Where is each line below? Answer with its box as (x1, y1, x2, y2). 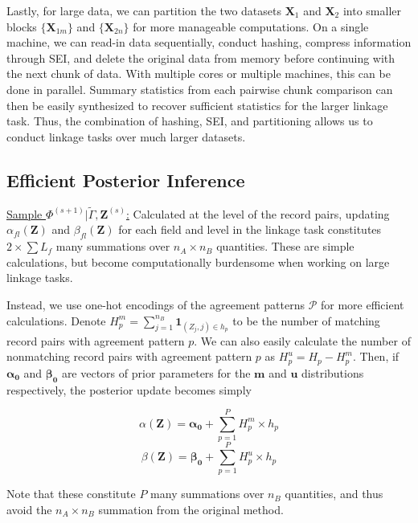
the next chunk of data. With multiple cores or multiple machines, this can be (6, 65, 391, 82)
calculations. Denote (6, 312, 106, 329)
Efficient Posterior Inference (6, 167, 245, 192)
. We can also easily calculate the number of (194, 332, 411, 349)
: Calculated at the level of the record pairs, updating (125, 205, 390, 222)
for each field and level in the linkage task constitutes (118, 221, 382, 238)
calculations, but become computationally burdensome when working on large (6, 253, 390, 270)
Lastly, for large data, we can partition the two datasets (6, 2, 281, 18)
